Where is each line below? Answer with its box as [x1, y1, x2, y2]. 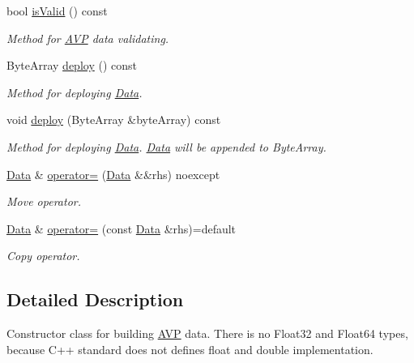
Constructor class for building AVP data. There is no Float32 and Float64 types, [6, 325, 408, 342]
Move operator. [6, 193, 81, 210]
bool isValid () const [6, 2, 108, 19]
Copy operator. [6, 247, 80, 264]
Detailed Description [6, 287, 184, 312]
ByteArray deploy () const [6, 57, 137, 74]
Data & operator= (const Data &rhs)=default [6, 220, 237, 237]
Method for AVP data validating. [6, 29, 169, 46]
